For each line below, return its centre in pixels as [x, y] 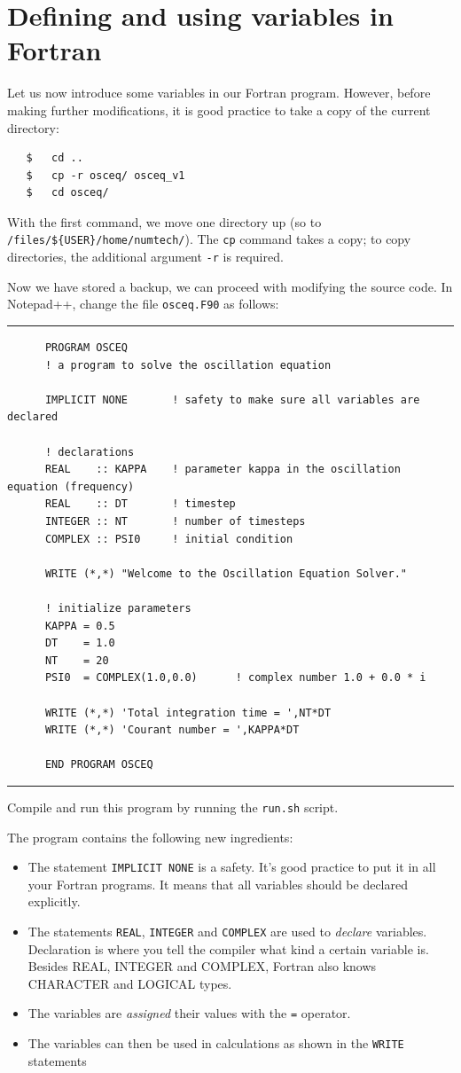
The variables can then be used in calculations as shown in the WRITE [216, 1043]
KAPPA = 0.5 [80, 626]
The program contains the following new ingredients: [150, 837]
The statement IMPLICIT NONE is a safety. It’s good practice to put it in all [232, 867]
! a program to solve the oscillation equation [188, 365]
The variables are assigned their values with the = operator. [189, 1013]
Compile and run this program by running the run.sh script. [173, 807]
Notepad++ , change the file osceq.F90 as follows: [143, 304]
